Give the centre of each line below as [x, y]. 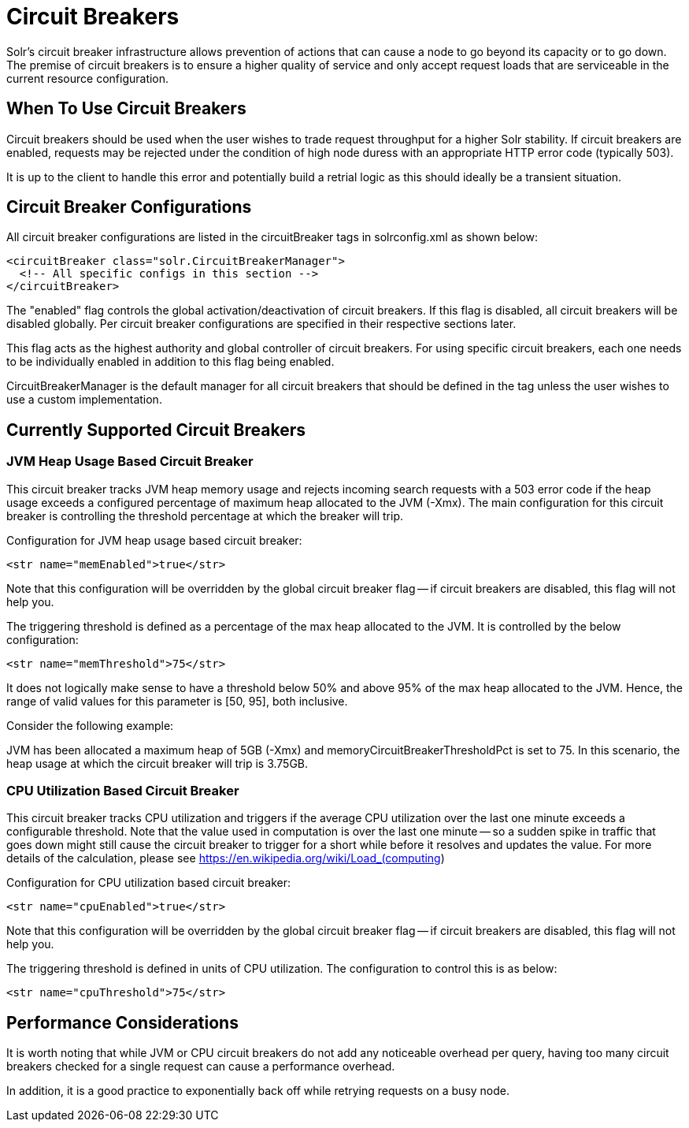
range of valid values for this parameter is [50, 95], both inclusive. [177, 701]
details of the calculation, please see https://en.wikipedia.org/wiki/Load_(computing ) [226, 858]
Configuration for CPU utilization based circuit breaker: [148, 883]
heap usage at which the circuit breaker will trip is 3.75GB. [157, 763]
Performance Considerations [122, 1022]
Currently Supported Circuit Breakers [156, 430]
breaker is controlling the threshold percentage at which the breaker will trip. [205, 516]
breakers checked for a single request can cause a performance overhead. [201, 1067]
